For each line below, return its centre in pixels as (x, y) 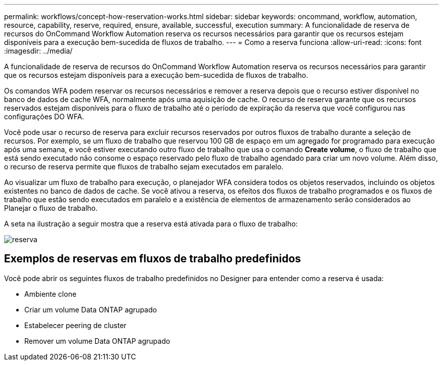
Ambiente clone (51, 294)
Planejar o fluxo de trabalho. (51, 208)
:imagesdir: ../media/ (38, 51)
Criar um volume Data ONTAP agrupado (91, 309)
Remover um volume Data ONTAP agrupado (97, 341)
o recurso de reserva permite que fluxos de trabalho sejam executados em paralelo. (144, 167)
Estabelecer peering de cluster (76, 325)
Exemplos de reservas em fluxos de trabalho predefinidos (153, 259)
